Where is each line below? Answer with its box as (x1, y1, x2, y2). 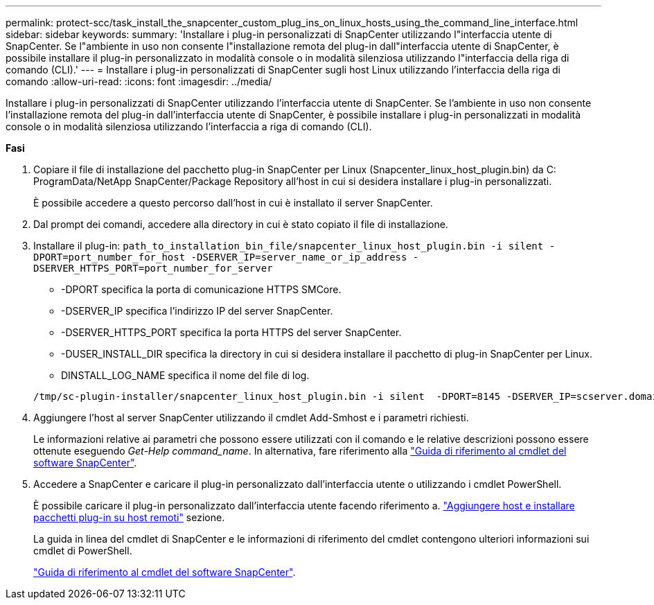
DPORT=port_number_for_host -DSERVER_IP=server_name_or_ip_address (33, 252, 407, 263)
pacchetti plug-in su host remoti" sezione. (33, 511, 225, 523)
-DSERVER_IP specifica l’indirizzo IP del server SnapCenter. (61, 305, 333, 317)
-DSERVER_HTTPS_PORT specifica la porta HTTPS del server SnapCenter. (61, 326, 402, 338)
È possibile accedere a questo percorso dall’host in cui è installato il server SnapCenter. (33, 197, 433, 209)
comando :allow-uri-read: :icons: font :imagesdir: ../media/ (6, 76, 272, 87)
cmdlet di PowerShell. (33, 545, 132, 556)
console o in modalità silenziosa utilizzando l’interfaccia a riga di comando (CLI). (6, 121, 372, 132)
